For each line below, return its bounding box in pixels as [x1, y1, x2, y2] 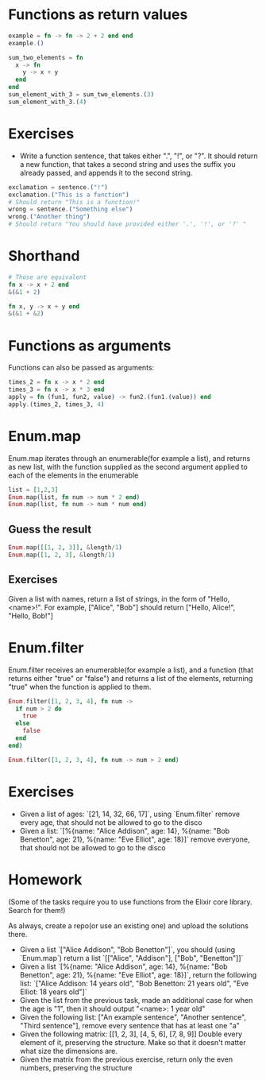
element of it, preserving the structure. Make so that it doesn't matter [19, 1037, 246, 1047]
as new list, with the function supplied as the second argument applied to [8, 462, 248, 471]
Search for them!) [8, 905, 66, 915]
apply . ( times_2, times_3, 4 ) [8, 400, 105, 408]
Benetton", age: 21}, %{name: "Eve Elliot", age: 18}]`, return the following [19, 970, 257, 979]
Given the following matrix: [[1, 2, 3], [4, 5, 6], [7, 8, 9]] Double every [19, 1029, 243, 1039]
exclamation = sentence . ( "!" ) [8, 183, 109, 192]
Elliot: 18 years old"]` [19, 987, 87, 997]
